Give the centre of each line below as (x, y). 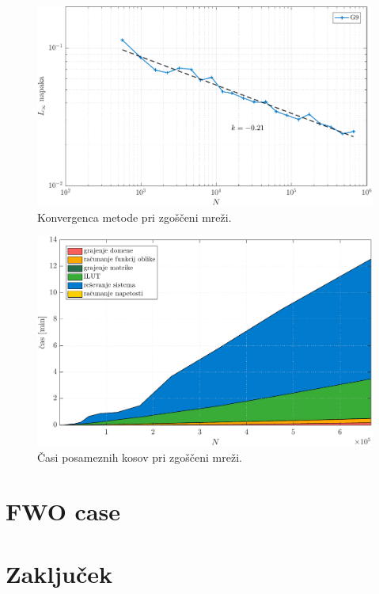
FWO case (63, 511)
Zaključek (59, 573)
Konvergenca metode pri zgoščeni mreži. (135, 217)
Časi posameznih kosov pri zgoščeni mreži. (140, 457)
